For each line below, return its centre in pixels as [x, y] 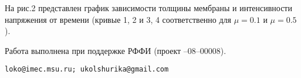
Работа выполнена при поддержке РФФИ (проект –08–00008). [116, 50]
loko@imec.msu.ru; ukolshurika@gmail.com [87, 69]
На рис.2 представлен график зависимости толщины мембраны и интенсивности [148, 8]
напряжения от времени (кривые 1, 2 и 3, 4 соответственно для [118, 19]
